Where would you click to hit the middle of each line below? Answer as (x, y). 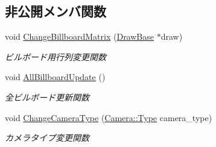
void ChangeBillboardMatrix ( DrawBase (79, 36)
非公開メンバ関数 (56, 11)
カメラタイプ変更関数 (47, 138)
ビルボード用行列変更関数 (56, 56)
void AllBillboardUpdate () (55, 77)
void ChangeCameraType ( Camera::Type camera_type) (109, 117)
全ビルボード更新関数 (47, 97)
